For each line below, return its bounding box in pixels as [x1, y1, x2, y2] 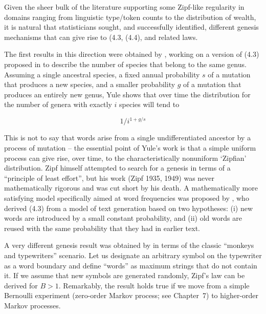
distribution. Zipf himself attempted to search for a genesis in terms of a [4, 162, 231, 173]
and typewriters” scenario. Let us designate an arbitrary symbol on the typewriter [4, 249, 262, 260]
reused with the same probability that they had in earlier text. [4, 222, 200, 233]
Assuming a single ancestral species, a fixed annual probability [4, 69, 200, 79]
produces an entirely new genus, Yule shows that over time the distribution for [4, 89, 251, 99]
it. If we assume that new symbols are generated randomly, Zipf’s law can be [4, 270, 245, 281]
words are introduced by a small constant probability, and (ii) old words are [4, 213, 242, 223]
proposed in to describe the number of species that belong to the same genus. [4, 58, 247, 69]
